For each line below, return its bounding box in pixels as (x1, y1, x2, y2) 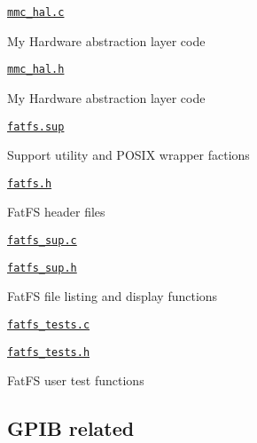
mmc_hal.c (7, 6, 65, 19)
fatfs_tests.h (7, 345, 90, 359)
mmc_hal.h (7, 63, 65, 76)
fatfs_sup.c (7, 234, 77, 247)
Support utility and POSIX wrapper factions (7, 146, 250, 164)
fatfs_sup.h (7, 261, 77, 274)
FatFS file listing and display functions (7, 287, 218, 305)
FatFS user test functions (7, 371, 144, 390)
